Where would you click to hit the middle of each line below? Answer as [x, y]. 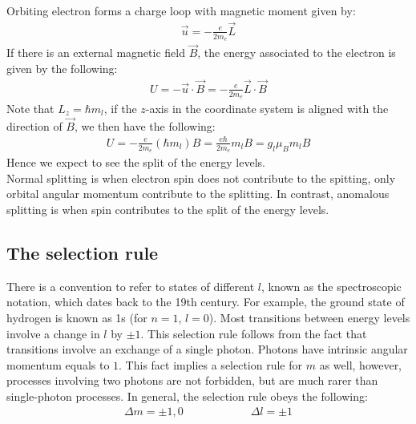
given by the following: [62, 68]
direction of [34, 125]
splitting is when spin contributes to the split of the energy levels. [168, 209]
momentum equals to [58, 364]
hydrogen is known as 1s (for [77, 317]
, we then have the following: [145, 125]
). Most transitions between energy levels [309, 317]
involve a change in [53, 333]
